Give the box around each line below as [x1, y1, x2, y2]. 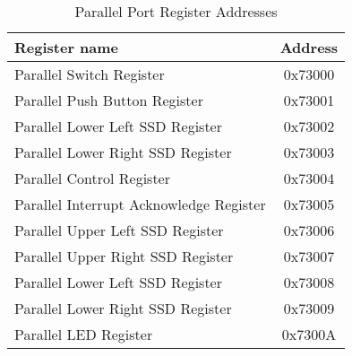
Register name [14, 37, 119, 57]
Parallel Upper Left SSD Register [14, 220, 224, 240]
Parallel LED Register [14, 324, 153, 344]
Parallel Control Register [14, 168, 171, 188]
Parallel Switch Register [14, 64, 165, 84]
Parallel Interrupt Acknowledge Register [14, 194, 266, 214]
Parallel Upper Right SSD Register [14, 246, 234, 266]
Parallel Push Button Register [14, 90, 203, 110]
